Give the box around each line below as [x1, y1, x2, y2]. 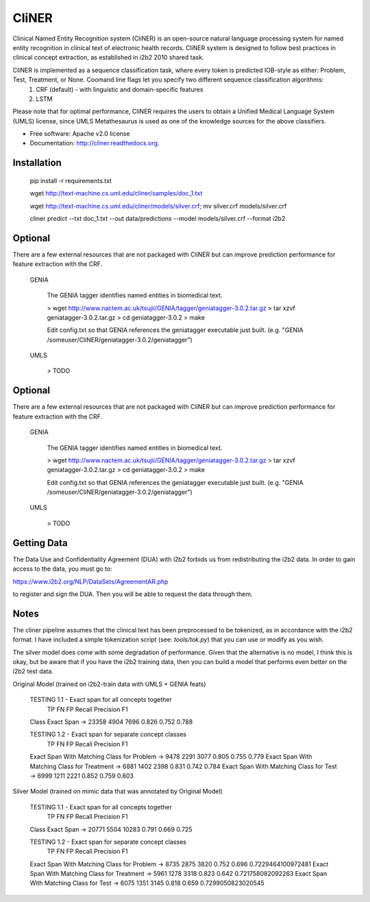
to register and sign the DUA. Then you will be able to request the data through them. [12, 590, 253, 598]
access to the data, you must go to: [12, 565, 112, 573]
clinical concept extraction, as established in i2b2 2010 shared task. [12, 54, 204, 62]
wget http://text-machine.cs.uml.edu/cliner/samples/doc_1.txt [29, 189, 203, 198]
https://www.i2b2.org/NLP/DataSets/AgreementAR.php [12, 577, 169, 586]
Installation [12, 157, 62, 169]
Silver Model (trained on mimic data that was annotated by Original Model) [12, 787, 223, 796]
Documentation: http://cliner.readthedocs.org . [29, 139, 160, 147]
